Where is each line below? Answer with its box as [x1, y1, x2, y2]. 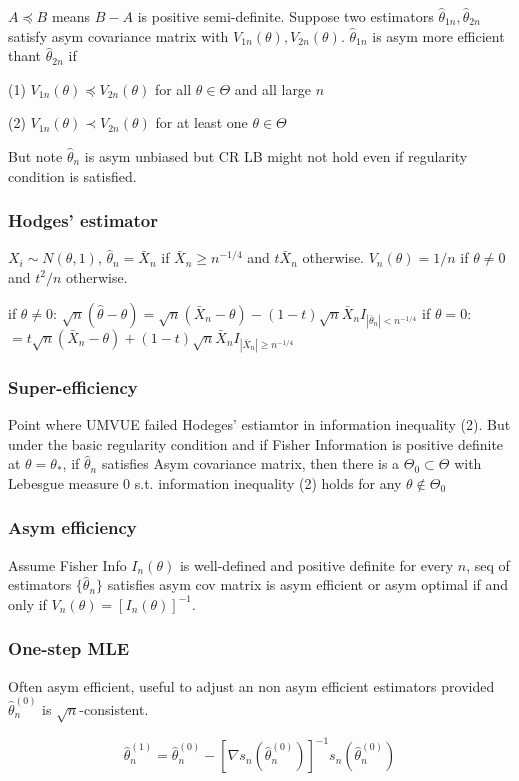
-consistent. [79, 699, 149, 719]
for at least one [155, 112, 248, 133]
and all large [234, 78, 312, 99]
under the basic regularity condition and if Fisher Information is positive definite [8, 433, 504, 454]
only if [8, 593, 47, 614]
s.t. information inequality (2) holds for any [134, 472, 402, 493]
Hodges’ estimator [8, 208, 158, 233]
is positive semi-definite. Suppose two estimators [137, 6, 434, 26]
